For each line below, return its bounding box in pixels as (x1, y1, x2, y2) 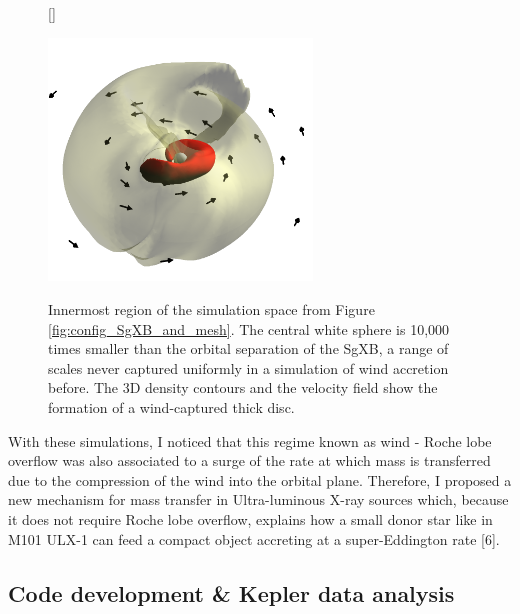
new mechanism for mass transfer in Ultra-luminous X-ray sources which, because (8, 489, 509, 510)
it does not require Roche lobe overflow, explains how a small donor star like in (8, 509, 493, 530)
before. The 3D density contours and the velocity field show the (48, 377, 438, 398)
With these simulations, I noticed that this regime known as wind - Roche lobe (8, 430, 492, 451)
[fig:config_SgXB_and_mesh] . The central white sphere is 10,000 (48, 318, 450, 339)
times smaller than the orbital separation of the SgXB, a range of (48, 338, 449, 359)
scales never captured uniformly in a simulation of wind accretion (48, 357, 449, 378)
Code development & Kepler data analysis (8, 577, 455, 608)
